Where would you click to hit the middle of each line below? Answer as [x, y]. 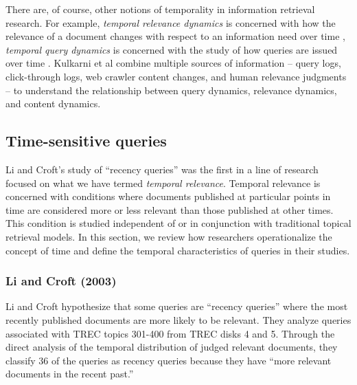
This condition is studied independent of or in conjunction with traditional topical [178, 223]
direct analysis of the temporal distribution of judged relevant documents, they [172, 347]
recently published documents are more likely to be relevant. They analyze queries [178, 319]
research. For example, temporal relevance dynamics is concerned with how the [171, 22]
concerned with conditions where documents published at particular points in [168, 196]
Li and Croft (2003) [61, 281]
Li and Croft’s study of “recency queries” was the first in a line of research [162, 169]
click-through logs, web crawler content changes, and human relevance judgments [176, 76]
